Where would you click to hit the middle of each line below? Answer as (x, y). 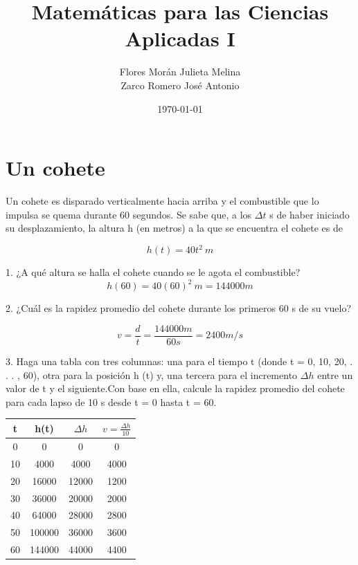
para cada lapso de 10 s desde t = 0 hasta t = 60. (111, 401)
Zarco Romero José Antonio (180, 85)
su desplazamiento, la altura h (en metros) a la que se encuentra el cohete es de (174, 228)
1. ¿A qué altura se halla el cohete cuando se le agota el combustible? (153, 272)
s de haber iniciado (310, 214)
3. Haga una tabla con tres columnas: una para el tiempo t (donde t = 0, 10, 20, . (179, 361)
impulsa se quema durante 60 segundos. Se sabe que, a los (129, 214)
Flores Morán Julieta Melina (180, 72)
